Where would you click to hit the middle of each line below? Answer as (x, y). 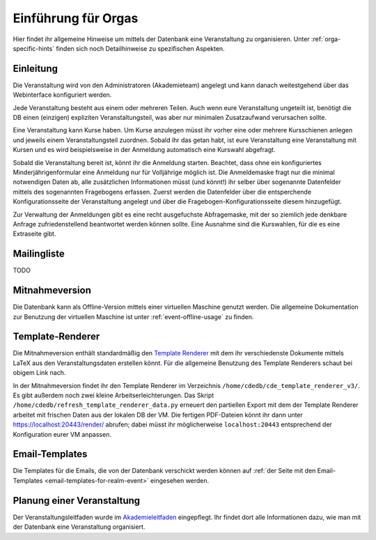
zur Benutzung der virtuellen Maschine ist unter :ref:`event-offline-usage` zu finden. (133, 316)
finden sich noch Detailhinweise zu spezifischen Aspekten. (141, 48)
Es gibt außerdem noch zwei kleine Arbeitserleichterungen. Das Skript (113, 395)
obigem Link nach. (39, 373)
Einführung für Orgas (76, 18)
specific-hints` (34, 48)
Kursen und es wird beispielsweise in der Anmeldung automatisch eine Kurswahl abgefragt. (144, 150)
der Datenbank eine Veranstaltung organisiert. (79, 527)
